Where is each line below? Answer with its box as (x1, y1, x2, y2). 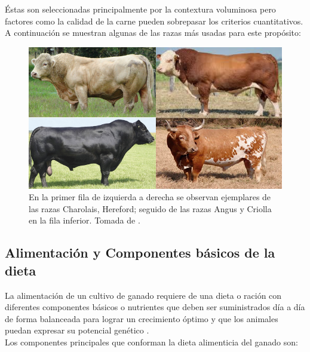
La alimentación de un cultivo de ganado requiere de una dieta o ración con (5, 289, 282, 301)
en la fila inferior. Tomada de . (29, 214, 140, 226)
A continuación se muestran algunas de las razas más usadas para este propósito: (5, 26, 301, 39)
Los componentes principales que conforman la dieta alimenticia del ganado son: (5, 335, 298, 348)
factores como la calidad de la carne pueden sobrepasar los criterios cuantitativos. (5, 14, 303, 27)
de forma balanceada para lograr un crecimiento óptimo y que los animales (5, 312, 278, 325)
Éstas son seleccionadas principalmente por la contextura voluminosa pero (5, 3, 276, 15)
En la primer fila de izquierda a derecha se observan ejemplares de (29, 191, 271, 203)
